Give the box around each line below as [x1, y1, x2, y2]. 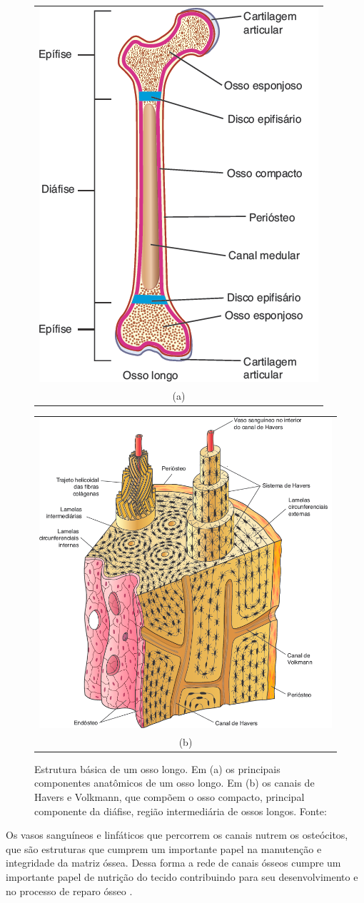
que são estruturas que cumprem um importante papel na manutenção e [6, 841, 322, 856]
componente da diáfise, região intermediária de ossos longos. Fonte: [34, 803, 327, 818]
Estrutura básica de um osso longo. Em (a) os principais [34, 761, 280, 776]
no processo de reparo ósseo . [6, 883, 133, 898]
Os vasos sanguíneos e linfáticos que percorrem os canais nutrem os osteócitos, [6, 827, 348, 842]
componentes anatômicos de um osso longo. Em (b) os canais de [34, 775, 315, 790]
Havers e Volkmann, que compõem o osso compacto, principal [34, 790, 305, 804]
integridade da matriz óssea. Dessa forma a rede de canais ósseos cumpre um [6, 855, 341, 870]
